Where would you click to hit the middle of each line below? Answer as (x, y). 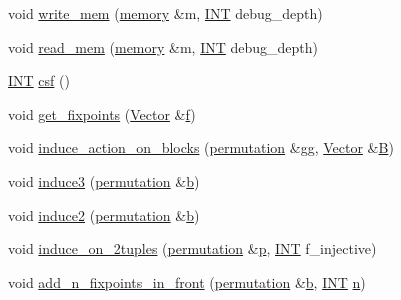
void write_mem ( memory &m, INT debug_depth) (165, 13)
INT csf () (39, 80)
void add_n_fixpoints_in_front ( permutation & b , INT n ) (187, 281)
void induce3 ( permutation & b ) (104, 180)
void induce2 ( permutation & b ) (104, 214)
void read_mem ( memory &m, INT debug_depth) (163, 46)
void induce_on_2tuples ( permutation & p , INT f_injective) (192, 248)
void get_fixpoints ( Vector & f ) (102, 113)
